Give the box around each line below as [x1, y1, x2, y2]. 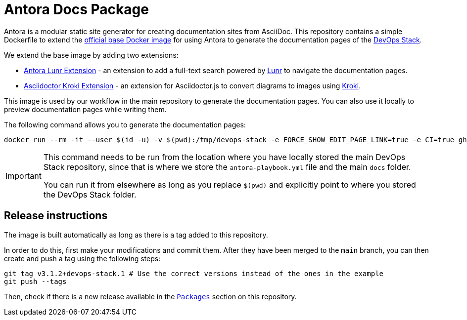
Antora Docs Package [4, 1, 149, 18]
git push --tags [4, 277, 67, 285]
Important [5, 170, 42, 181]
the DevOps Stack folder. [43, 189, 137, 200]
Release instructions [4, 209, 108, 222]
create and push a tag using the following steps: [4, 254, 161, 263]
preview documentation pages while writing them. [4, 105, 167, 114]
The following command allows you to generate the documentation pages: [4, 120, 246, 129]
